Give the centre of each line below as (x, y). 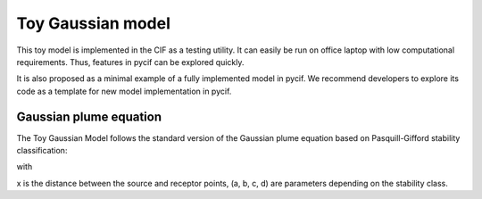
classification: (42, 151)
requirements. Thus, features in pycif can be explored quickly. (130, 62)
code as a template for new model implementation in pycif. (124, 91)
